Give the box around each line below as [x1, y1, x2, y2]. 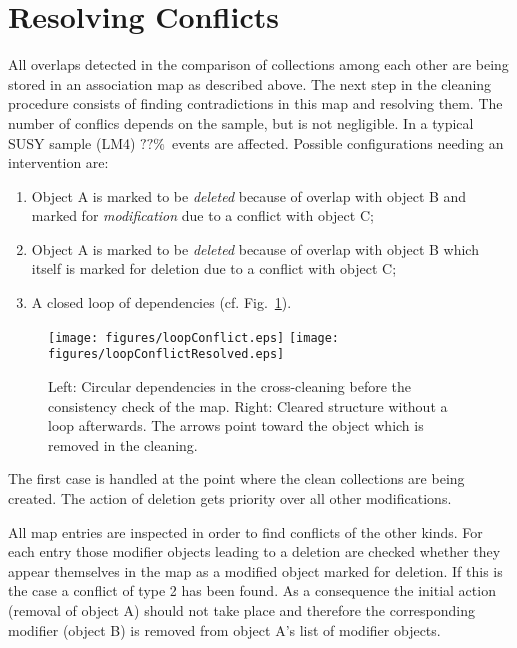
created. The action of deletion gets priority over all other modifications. [8, 487, 452, 508]
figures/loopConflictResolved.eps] [48, 347, 285, 362]
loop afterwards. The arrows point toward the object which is [48, 415, 424, 436]
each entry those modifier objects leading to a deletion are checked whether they [8, 541, 501, 562]
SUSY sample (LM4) [8, 132, 136, 153]
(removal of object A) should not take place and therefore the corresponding [8, 599, 476, 620]
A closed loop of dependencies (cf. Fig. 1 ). [31, 292, 292, 313]
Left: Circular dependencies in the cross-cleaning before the [48, 375, 412, 396]
